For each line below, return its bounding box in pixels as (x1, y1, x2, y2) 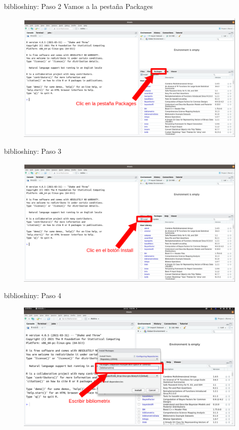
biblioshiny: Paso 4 (4, 290, 62, 301)
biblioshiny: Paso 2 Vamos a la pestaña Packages (4, 1, 153, 11)
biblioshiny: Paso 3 (4, 145, 62, 156)
